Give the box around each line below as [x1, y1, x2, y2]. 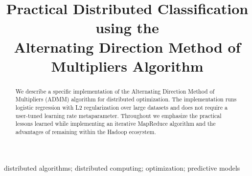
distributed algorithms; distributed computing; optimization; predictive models [4, 162, 240, 173]
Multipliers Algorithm [51, 56, 204, 76]
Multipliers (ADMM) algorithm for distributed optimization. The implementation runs [15, 95, 237, 103]
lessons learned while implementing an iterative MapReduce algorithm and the [15, 119, 216, 128]
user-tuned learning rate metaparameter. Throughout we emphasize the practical [15, 111, 222, 119]
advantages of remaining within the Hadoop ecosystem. [15, 128, 156, 136]
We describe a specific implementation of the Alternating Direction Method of [15, 87, 215, 95]
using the [95, 18, 159, 38]
